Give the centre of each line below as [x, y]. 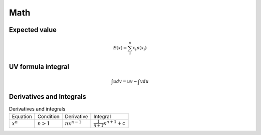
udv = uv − [125, 81]
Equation [22, 116]
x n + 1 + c [114, 123]
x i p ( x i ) [139, 48]
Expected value [33, 30]
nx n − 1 [73, 123]
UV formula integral [39, 67]
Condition [49, 116]
